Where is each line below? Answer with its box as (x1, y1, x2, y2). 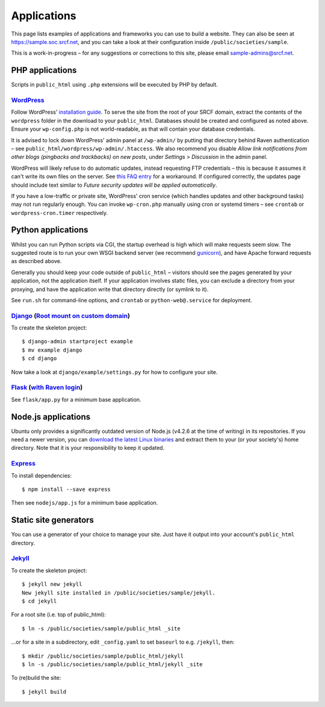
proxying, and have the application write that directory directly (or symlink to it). (11, 285, 209, 293)
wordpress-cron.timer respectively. (11, 209, 108, 216)
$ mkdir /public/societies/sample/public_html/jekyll (22, 652, 184, 659)
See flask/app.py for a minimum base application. (11, 396, 141, 403)
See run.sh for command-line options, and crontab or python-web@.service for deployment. (11, 296, 252, 304)
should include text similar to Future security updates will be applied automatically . (11, 181, 217, 188)
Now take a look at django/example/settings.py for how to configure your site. (11, 368, 218, 376)
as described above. (11, 258, 62, 265)
